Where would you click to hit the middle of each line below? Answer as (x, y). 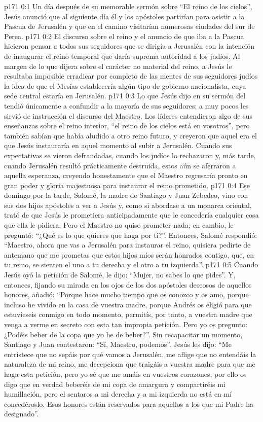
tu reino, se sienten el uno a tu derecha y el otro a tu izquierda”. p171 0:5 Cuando (131, 265)
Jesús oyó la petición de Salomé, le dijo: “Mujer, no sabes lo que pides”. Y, (120, 275)
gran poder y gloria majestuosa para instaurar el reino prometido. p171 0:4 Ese (127, 185)
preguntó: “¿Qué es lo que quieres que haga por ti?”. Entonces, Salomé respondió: (131, 235)
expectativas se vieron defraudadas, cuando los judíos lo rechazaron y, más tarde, (130, 155)
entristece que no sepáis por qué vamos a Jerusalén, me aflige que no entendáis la (130, 354)
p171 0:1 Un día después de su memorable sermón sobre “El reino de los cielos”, (128, 6)
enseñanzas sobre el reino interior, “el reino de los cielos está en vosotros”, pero (127, 126)
